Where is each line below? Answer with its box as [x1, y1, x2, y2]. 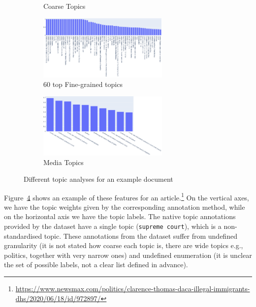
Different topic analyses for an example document [24, 173, 173, 184]
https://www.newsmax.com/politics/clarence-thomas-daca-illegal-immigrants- [15, 283, 250, 293]
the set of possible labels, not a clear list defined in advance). [4, 259, 188, 270]
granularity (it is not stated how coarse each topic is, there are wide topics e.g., [4, 240, 243, 251]
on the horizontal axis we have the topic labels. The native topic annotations [4, 211, 236, 222]
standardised [4, 230, 42, 241]
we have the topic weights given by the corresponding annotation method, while [4, 201, 245, 212]
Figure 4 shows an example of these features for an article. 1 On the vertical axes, [4, 191, 249, 202]
